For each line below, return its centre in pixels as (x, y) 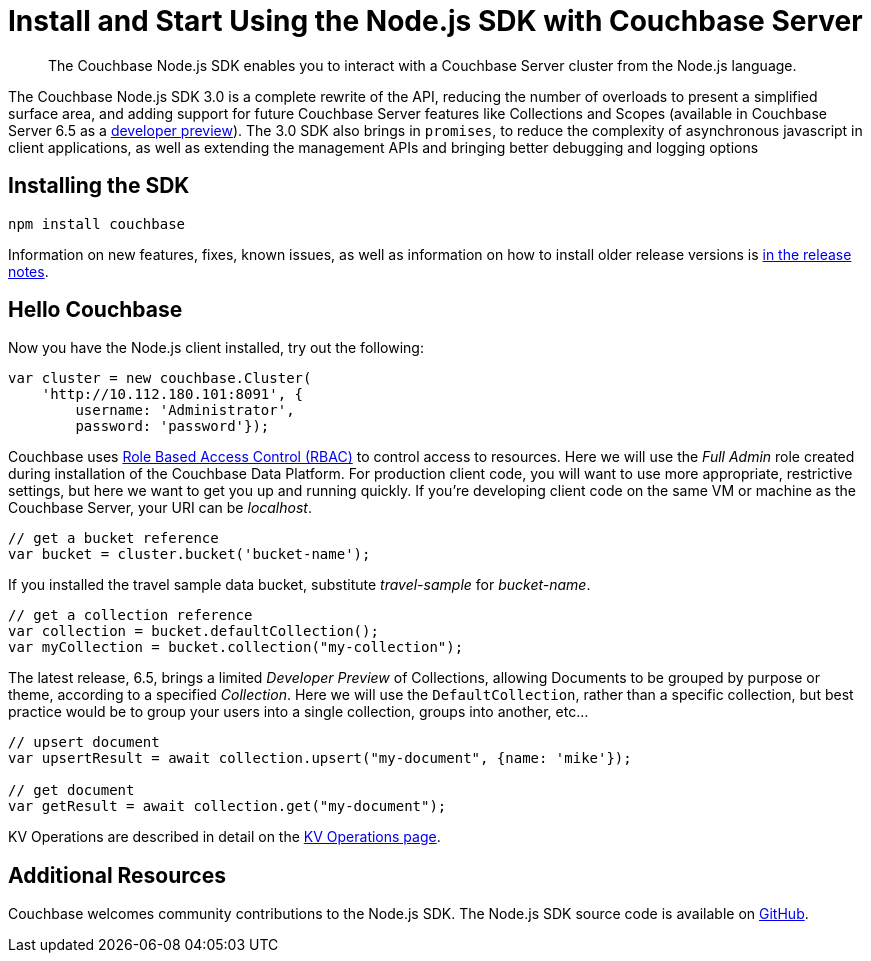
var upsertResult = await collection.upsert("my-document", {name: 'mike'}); (320, 758)
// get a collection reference (130, 615)
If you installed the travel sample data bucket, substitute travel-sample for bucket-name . (299, 585)
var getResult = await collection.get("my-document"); (227, 806)
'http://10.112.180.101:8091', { (172, 394)
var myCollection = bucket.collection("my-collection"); (236, 647)
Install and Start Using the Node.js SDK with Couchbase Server (435, 21)
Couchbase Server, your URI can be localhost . (160, 508)
